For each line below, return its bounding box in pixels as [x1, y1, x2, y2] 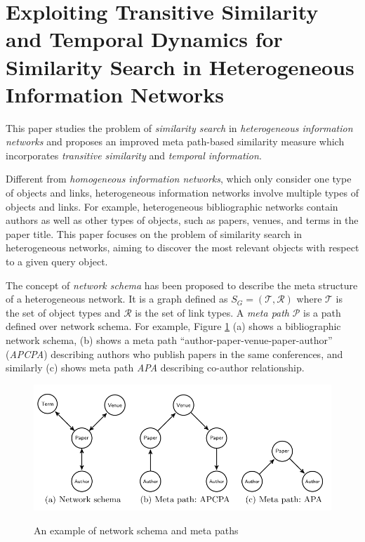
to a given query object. [6, 254, 108, 269]
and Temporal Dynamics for [6, 25, 283, 53]
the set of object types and [6, 305, 121, 319]
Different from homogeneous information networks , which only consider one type [6, 171, 352, 186]
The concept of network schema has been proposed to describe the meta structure [6, 277, 358, 292]
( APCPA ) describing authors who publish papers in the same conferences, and [6, 346, 343, 361]
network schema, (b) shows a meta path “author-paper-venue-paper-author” [6, 333, 333, 347]
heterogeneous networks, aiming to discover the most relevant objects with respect [6, 240, 359, 255]
